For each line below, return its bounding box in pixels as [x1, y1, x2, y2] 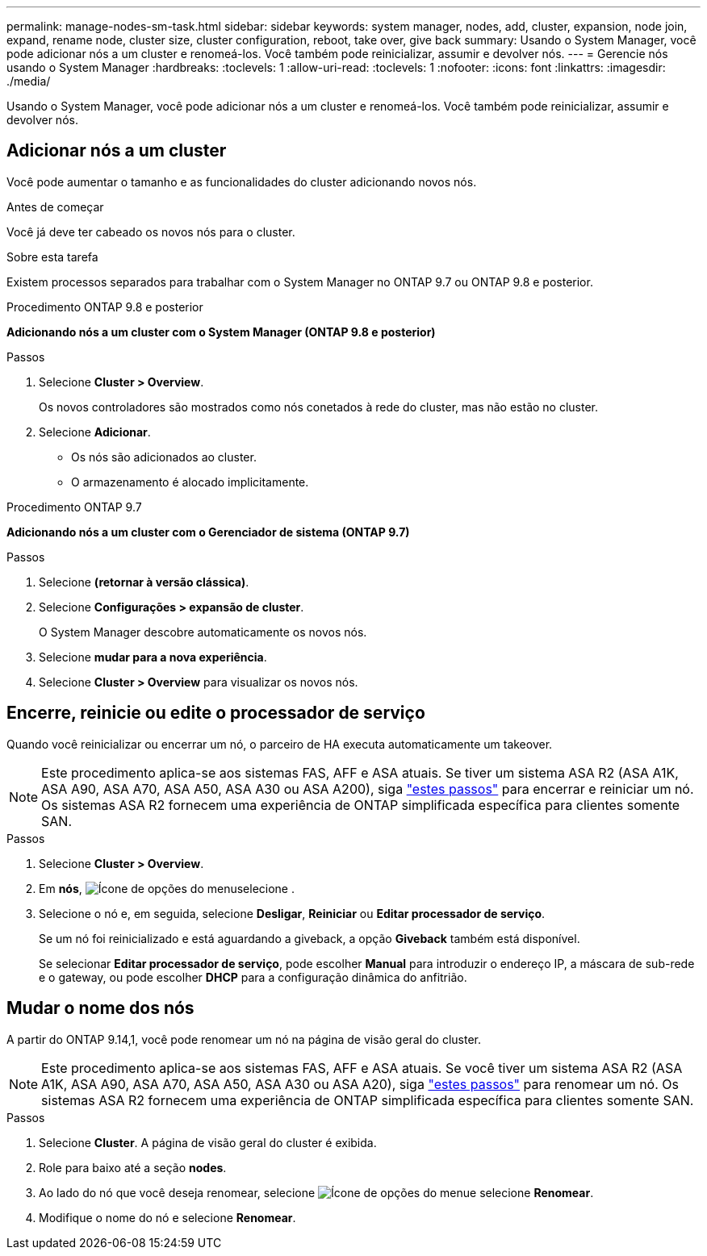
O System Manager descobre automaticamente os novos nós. [39, 624, 367, 639]
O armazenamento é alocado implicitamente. [71, 474, 309, 489]
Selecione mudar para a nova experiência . [39, 649, 267, 664]
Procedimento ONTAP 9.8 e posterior [6, 299, 203, 314]
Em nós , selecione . [39, 881, 295, 895]
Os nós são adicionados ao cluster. [71, 449, 257, 464]
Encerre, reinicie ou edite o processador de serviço [6, 703, 425, 724]
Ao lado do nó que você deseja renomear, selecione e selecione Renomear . [39, 1185, 594, 1200]
